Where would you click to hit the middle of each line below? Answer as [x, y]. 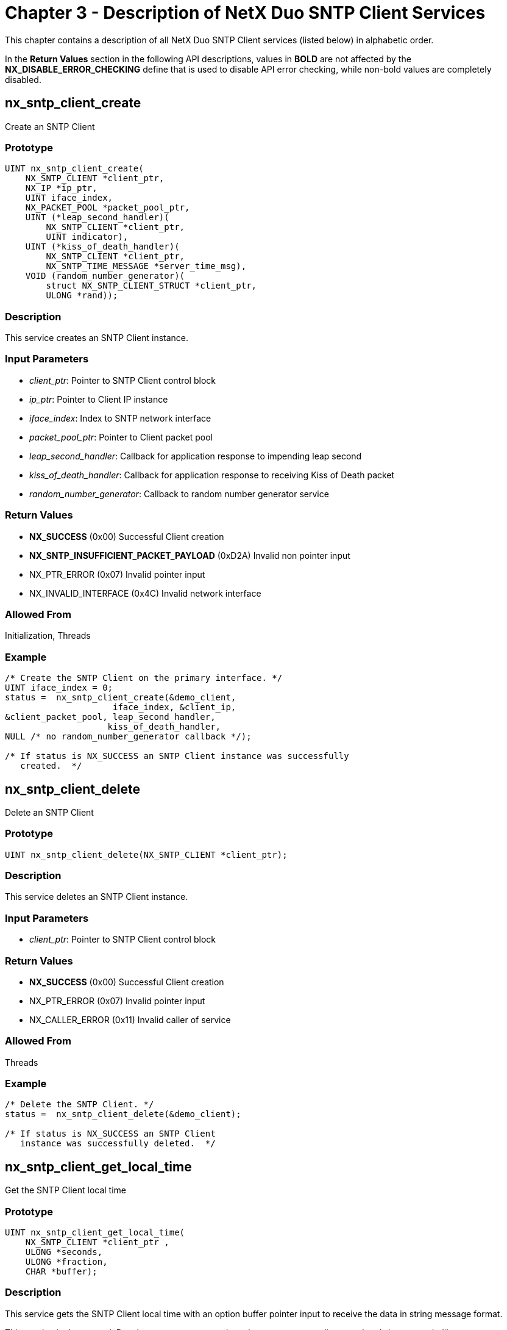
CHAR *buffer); [61, 1272]
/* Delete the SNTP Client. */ [80, 1105]
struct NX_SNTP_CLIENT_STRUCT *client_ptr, [151, 286]
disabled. [23, 79]
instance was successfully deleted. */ [118, 1144]
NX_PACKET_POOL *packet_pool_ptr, [108, 208]
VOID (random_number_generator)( [105, 276]
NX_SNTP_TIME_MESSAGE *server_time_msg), [146, 266]
